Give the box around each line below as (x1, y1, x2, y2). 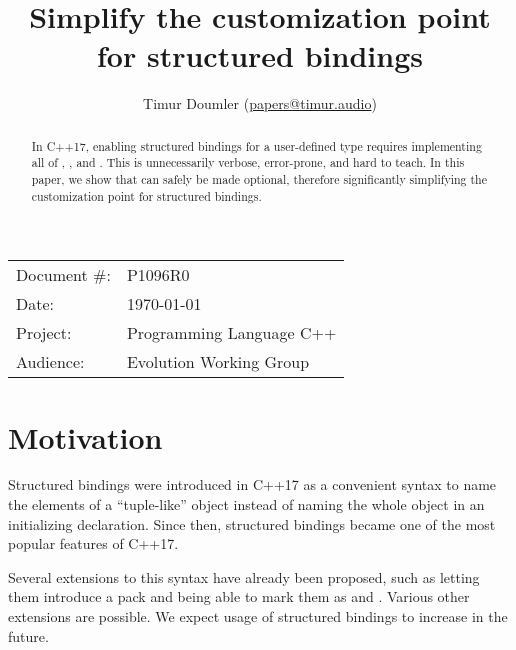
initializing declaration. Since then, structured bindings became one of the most (8, 513, 496, 534)
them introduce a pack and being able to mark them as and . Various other (8, 586, 470, 607)
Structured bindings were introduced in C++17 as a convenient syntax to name (8, 474, 497, 495)
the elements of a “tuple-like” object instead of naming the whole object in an (8, 494, 485, 515)
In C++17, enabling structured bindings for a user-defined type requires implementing (31, 137, 482, 154)
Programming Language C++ (126, 321, 337, 345)
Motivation (8, 416, 163, 457)
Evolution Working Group (126, 350, 310, 374)
